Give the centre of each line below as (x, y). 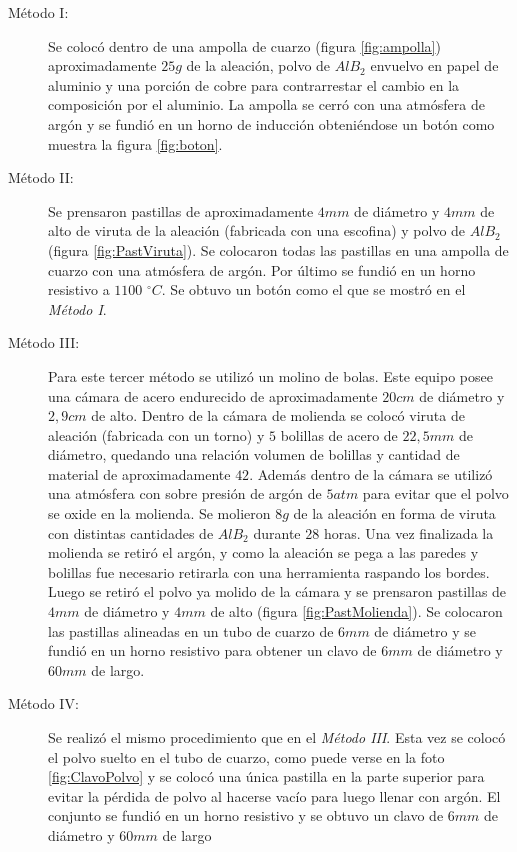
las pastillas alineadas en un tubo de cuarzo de (191, 630)
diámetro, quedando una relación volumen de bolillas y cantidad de (254, 454)
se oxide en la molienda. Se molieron (159, 513)
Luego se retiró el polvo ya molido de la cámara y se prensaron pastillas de (277, 591)
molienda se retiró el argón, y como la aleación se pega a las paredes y (263, 552)
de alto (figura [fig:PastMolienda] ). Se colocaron (356, 611)
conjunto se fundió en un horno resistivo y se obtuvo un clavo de (246, 815)
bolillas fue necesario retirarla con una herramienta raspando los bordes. (269, 571)
